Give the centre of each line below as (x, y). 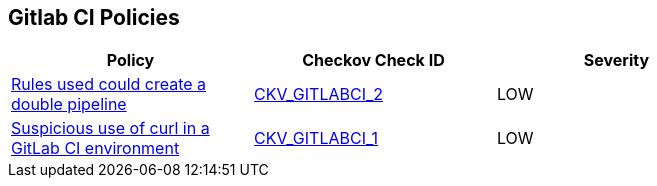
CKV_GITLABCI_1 (316, 138)
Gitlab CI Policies (94, 17)
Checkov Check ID (373, 60)
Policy (130, 60)
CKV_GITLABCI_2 (318, 94)
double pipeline (69, 104)
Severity (616, 60)
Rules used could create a (109, 84)
